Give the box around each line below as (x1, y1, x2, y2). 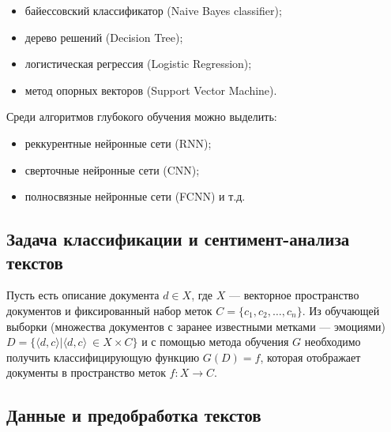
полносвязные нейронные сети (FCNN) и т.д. (24, 188, 246, 205)
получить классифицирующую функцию (6, 348, 200, 365)
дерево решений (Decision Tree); (24, 28, 183, 45)
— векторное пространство (228, 287, 359, 303)
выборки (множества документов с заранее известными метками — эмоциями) (6, 317, 385, 334)
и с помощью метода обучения (141, 333, 289, 350)
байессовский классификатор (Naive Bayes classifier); (24, 2, 282, 18)
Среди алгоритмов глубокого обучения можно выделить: (6, 108, 277, 125)
